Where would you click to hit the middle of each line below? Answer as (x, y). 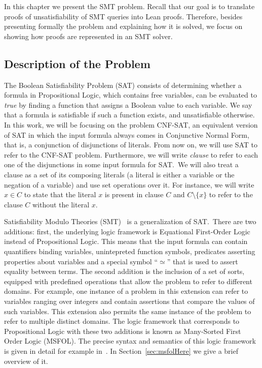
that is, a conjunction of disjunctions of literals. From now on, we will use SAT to (131, 145)
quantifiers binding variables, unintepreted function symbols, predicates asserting (130, 251)
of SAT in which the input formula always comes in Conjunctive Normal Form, (127, 134)
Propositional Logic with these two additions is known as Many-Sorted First (123, 331)
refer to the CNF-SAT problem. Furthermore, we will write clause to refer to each (131, 154)
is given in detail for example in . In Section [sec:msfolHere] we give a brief (121, 351)
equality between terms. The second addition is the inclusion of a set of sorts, (124, 271)
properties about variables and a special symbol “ (81, 261)
